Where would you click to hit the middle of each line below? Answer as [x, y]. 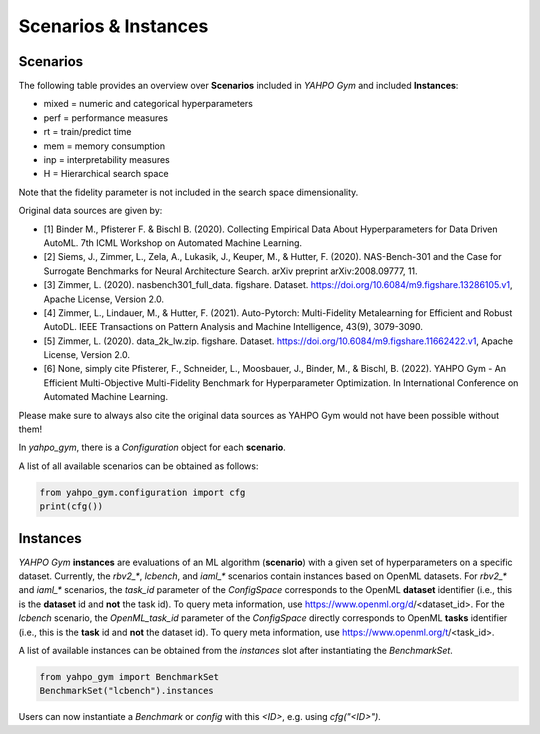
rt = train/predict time [87, 132]
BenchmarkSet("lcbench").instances [126, 691]
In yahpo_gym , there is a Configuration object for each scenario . [152, 447]
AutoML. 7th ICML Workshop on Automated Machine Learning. [173, 242]
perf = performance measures [106, 117]
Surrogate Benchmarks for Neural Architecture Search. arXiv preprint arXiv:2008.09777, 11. [231, 271]
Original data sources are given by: [90, 211]
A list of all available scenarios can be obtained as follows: [138, 466]
